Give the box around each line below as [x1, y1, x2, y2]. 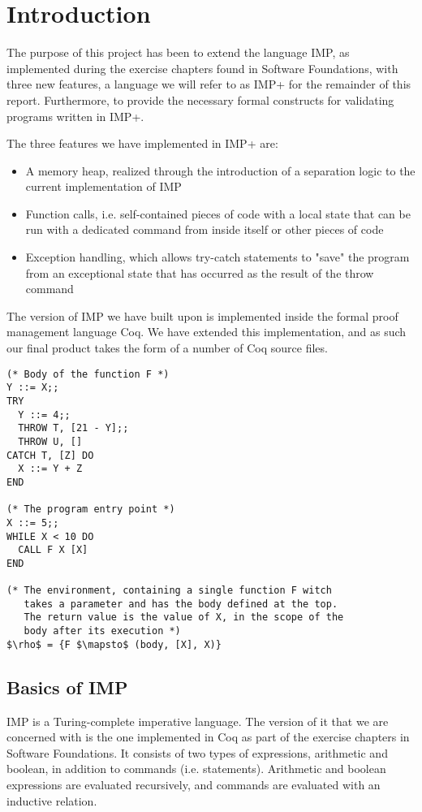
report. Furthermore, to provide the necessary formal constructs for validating [6, 91, 394, 108]
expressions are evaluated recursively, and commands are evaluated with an [6, 775, 381, 793]
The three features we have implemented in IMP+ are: [6, 135, 278, 152]
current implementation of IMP [25, 178, 182, 195]
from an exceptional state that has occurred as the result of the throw [25, 264, 374, 281]
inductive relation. [6, 792, 97, 809]
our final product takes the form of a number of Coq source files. [6, 339, 328, 356]
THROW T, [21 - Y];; [18, 422, 129, 434]
